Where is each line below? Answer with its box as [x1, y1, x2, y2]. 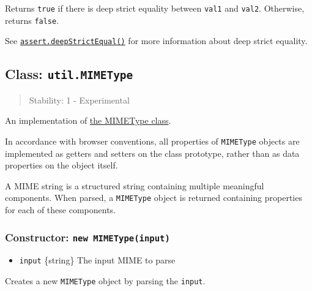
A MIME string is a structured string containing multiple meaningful [5, 179, 264, 192]
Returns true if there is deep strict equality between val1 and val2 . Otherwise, [5, 2, 305, 14]
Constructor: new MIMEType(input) [5, 229, 170, 244]
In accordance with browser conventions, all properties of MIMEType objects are [5, 134, 300, 147]
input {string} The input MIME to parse [19, 254, 176, 266]
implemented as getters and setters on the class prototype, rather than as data [5, 146, 300, 159]
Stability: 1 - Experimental [29, 93, 130, 106]
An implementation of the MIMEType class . [5, 114, 171, 127]
